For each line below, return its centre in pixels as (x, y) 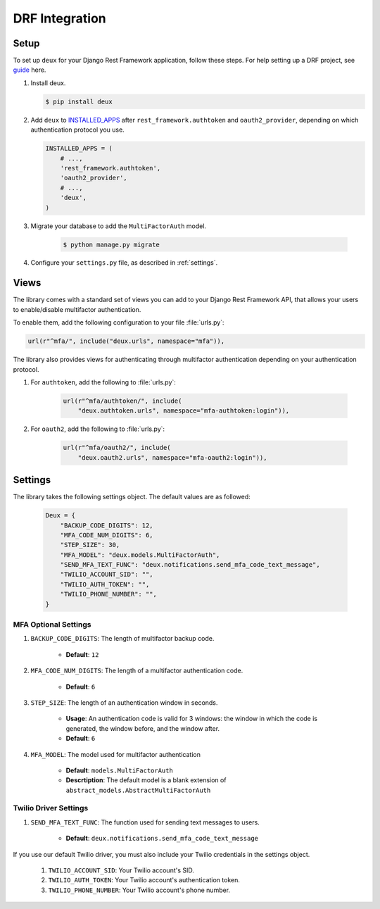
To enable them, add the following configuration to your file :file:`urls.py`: (119, 322)
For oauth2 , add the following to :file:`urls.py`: (98, 429)
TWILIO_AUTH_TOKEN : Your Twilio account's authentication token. (144, 880)
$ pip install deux (79, 101)
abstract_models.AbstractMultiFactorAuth (138, 790)
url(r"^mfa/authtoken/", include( (122, 401)
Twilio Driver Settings (51, 808)
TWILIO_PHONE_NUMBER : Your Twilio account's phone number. (139, 890)
